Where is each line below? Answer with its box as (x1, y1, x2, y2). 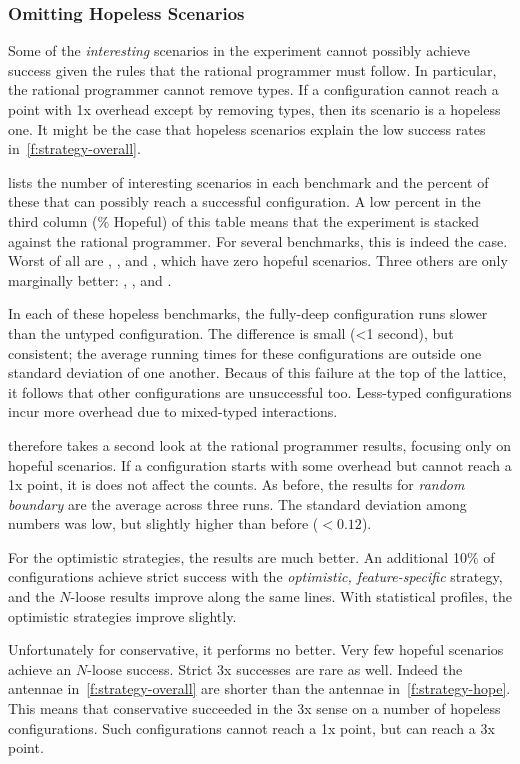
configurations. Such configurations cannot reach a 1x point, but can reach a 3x (8, 717, 495, 738)
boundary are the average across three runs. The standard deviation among (8, 493, 467, 514)
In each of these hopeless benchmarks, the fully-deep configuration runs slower (8, 303, 488, 324)
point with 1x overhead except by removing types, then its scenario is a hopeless (8, 99, 501, 119)
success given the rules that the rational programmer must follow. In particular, (8, 59, 497, 80)
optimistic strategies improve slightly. (8, 605, 237, 626)
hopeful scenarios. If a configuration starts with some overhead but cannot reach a (8, 454, 512, 475)
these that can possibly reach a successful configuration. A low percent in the (8, 191, 481, 212)
